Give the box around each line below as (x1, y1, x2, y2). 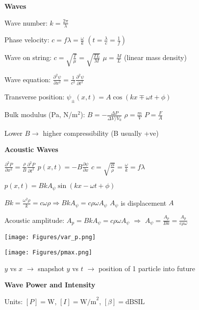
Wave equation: (4, 74, 51, 84)
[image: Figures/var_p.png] (4, 234, 96, 241)
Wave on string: (4, 52, 52, 62)
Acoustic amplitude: (4, 215, 65, 225)
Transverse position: (4, 92, 65, 102)
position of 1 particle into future (98, 263, 195, 273)
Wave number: (4, 17, 48, 28)
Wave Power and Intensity (4, 279, 96, 290)
